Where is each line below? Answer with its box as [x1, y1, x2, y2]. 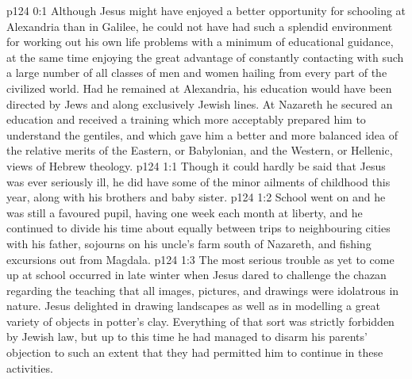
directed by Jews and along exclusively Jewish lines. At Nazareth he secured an [6, 95, 393, 112]
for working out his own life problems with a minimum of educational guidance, [6, 33, 394, 50]
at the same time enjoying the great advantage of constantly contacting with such [6, 48, 404, 65]
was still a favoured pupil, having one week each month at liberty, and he [6, 204, 363, 220]
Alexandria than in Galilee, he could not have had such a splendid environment [6, 17, 393, 34]
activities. [6, 359, 53, 376]
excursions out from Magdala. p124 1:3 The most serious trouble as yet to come [6, 251, 395, 267]
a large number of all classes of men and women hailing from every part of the [6, 64, 387, 81]
